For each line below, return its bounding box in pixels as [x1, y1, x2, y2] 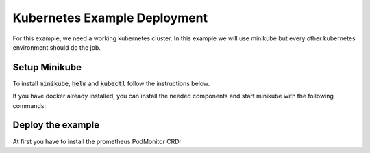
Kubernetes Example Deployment [12, 10, 208, 25]
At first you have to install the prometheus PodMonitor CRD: [12, 137, 182, 145]
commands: [12, 101, 47, 109]
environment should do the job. [12, 43, 101, 51]
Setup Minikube [12, 61, 82, 73]
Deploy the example [12, 120, 100, 131]
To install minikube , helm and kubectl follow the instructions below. [12, 79, 210, 87]
